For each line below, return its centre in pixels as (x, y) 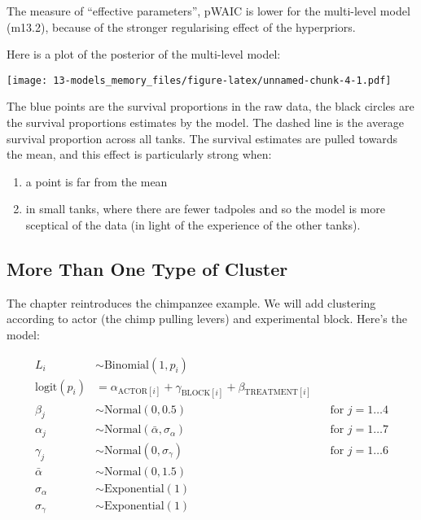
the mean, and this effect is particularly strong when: (139, 154)
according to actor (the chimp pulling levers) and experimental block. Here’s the (207, 319)
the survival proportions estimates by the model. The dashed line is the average (205, 122)
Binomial (126, 365)
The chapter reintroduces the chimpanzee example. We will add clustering (191, 302)
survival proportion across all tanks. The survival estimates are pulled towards (202, 138)
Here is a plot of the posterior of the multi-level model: (144, 54)
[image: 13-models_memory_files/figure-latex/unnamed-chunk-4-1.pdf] (199, 80)
